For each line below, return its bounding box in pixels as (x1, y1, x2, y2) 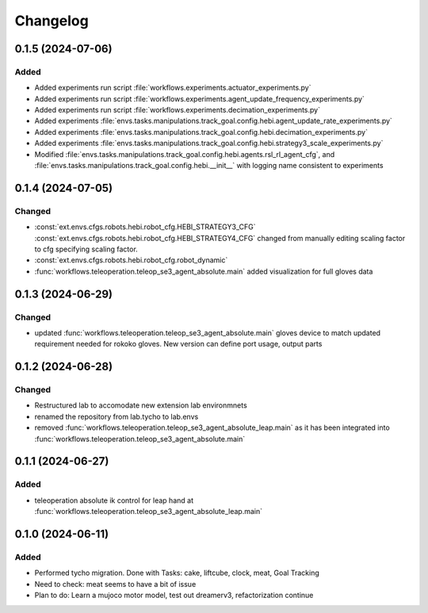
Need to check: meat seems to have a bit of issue (34, 579, 197, 588)
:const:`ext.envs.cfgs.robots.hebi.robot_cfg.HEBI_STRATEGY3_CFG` (34, 222, 256, 232)
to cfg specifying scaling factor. (34, 244, 138, 254)
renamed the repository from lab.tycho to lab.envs (34, 412, 199, 421)
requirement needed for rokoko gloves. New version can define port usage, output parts (34, 339, 323, 349)
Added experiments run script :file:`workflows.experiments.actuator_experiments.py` (34, 83, 312, 93)
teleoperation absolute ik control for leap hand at (34, 496, 194, 505)
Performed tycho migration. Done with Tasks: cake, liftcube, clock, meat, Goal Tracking (34, 568, 320, 578)
